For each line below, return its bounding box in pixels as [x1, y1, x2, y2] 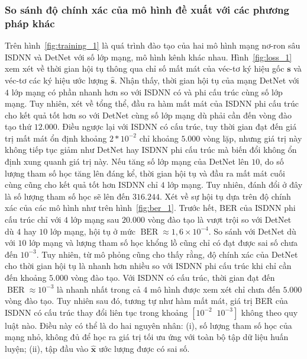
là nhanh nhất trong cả [57, 283, 141, 295]
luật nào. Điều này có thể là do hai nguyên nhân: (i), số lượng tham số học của [5, 319, 292, 331]
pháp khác [5, 15, 55, 30]
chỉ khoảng [139, 132, 179, 144]
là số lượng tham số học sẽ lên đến [5, 190, 130, 202]
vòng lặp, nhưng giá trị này [203, 132, 302, 144]
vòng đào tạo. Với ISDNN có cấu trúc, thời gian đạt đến [70, 271, 275, 284]
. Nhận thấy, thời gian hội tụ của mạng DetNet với [114, 73, 299, 86]
